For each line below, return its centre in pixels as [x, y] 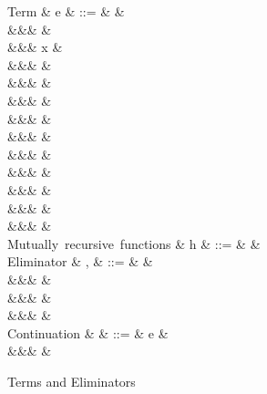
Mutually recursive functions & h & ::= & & [134, 243]
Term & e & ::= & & [66, 11]
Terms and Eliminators [72, 381]
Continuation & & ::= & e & [88, 332]
